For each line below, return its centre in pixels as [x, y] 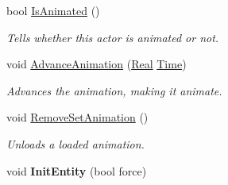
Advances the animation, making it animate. [114, 90]
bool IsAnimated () [53, 10]
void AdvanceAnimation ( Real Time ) [97, 64]
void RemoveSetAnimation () [77, 117]
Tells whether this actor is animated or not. [113, 37]
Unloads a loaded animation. [75, 143]
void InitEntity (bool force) [77, 170]
